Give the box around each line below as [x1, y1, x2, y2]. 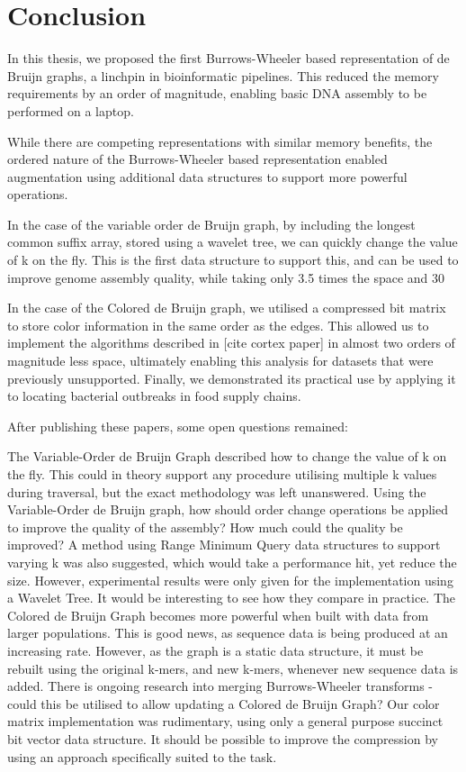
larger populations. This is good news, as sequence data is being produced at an [7, 623, 448, 642]
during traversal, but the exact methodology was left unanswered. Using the [7, 482, 426, 501]
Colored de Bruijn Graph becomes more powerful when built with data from [7, 605, 429, 624]
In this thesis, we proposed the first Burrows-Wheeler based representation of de [7, 49, 450, 68]
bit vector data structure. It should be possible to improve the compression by [7, 729, 438, 748]
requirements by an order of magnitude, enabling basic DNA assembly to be [7, 84, 427, 103]
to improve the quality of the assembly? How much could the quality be [7, 517, 403, 536]
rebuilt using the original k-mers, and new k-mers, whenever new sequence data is [7, 658, 459, 677]
